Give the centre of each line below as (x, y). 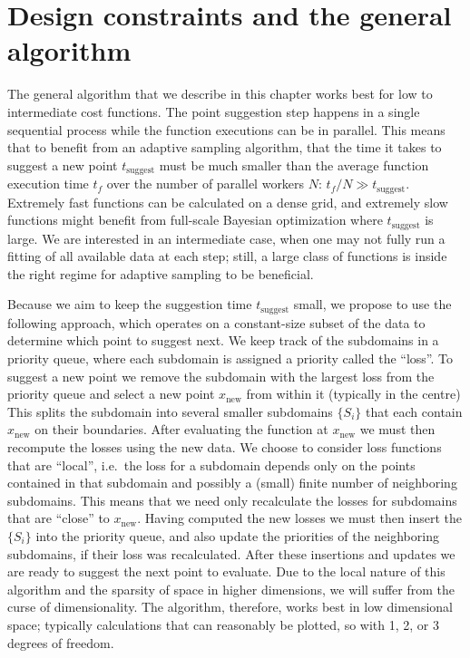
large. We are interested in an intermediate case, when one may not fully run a (226, 238)
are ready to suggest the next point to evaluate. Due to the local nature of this (226, 571)
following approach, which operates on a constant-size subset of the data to (216, 322)
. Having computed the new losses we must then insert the (299, 518)
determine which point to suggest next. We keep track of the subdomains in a (223, 340)
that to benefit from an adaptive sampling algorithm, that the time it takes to (225, 147)
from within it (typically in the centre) (353, 394)
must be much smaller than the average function (294, 164)
